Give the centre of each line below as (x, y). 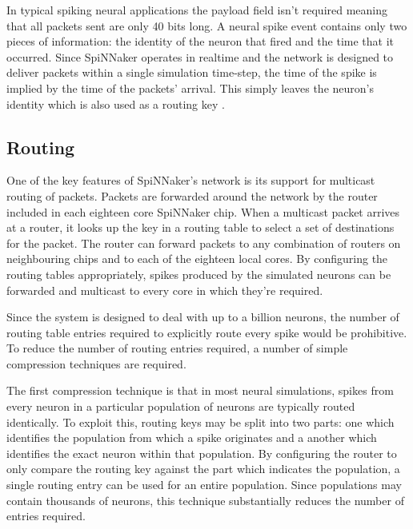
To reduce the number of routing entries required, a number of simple (177, 348)
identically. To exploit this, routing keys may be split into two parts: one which (200, 422)
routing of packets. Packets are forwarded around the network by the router (192, 195)
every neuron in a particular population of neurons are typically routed (181, 406)
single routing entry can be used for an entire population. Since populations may (204, 485)
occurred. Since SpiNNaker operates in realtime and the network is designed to (200, 56)
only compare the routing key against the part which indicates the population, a (203, 469)
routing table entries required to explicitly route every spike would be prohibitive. (207, 332)
